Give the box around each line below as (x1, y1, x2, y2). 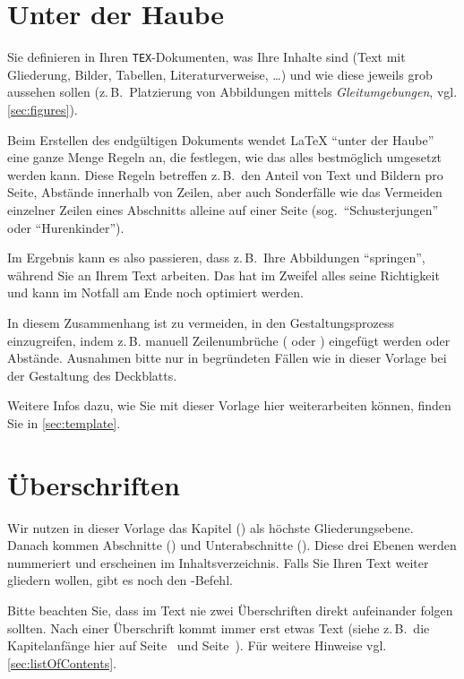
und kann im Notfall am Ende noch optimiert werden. (7, 283, 304, 302)
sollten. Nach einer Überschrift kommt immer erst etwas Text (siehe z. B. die (7, 618, 430, 637)
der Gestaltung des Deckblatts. (7, 365, 177, 384)
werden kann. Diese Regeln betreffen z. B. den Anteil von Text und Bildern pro (7, 165, 443, 184)
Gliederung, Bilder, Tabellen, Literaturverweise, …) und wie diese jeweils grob (7, 64, 433, 83)
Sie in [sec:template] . (7, 413, 121, 432)
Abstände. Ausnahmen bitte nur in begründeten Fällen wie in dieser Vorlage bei (7, 348, 447, 367)
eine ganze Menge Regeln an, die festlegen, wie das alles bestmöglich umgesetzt (7, 148, 443, 167)
